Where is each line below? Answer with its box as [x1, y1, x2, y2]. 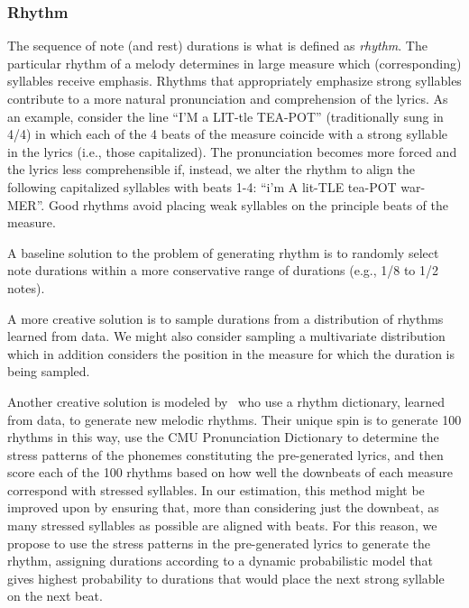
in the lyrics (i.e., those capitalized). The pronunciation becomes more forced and [7, 142, 457, 161]
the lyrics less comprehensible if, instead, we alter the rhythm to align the [7, 160, 416, 179]
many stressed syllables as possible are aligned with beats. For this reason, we [7, 516, 437, 535]
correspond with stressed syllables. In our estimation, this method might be [7, 480, 425, 499]
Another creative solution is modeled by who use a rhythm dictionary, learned [7, 392, 446, 410]
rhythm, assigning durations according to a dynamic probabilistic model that [7, 551, 433, 570]
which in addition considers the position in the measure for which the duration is [7, 344, 455, 363]
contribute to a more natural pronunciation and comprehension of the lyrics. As [7, 89, 448, 107]
